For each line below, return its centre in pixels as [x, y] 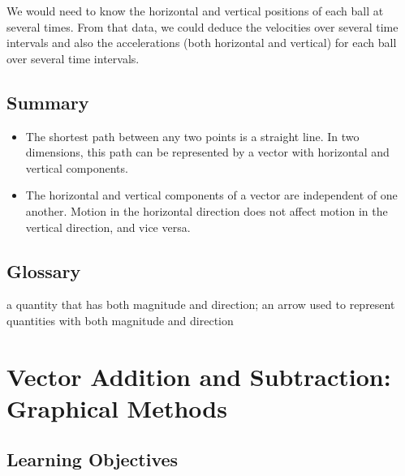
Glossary [44, 270]
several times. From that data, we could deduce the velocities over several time [202, 26]
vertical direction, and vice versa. [108, 227]
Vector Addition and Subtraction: [199, 376]
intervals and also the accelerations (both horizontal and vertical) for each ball [202, 43]
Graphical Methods [117, 407]
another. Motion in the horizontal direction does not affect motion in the [207, 210]
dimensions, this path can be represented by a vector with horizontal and [207, 152]
